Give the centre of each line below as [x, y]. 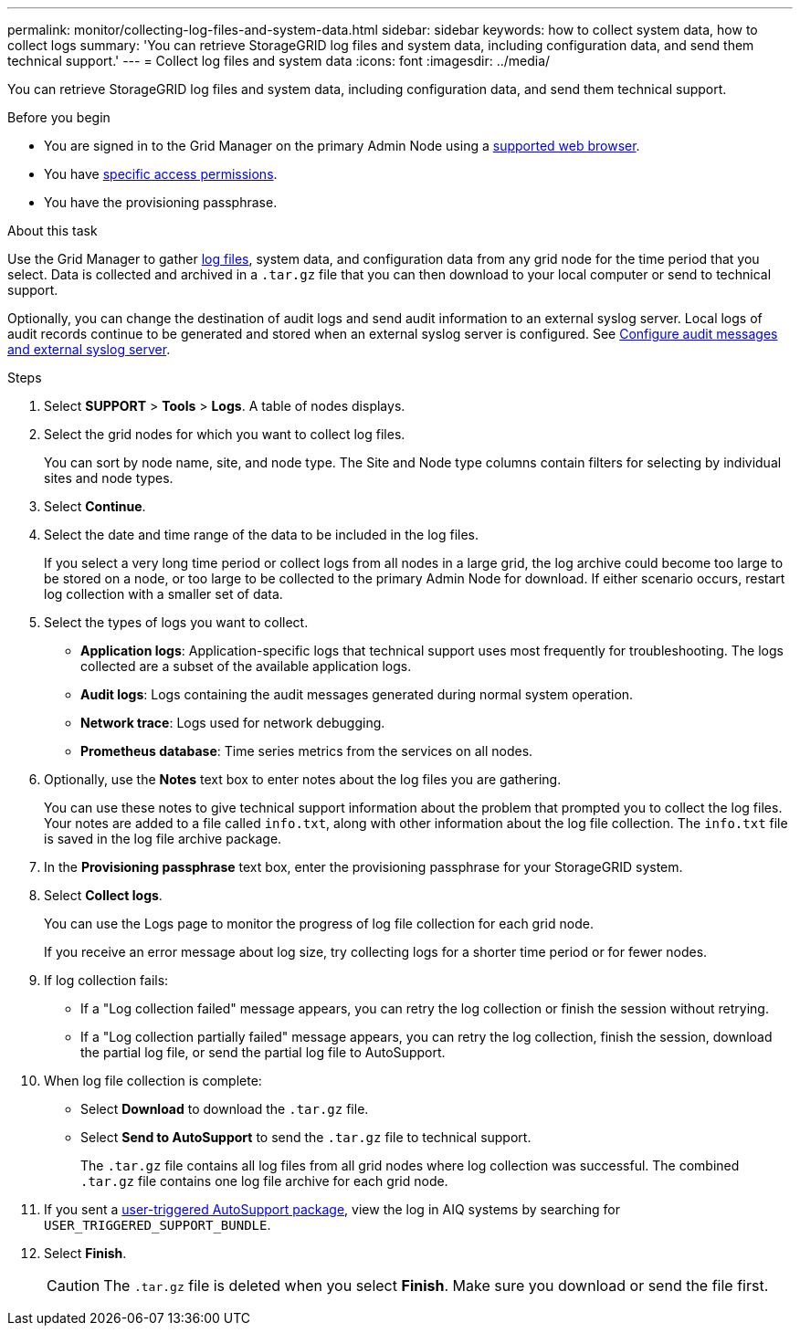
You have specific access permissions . [161, 174]
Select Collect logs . [103, 895]
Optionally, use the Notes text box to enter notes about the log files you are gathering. [303, 779]
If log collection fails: [106, 980]
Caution [74, 1286]
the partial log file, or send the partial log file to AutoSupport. [263, 1052]
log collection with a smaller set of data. [163, 594]
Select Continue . [95, 506]
